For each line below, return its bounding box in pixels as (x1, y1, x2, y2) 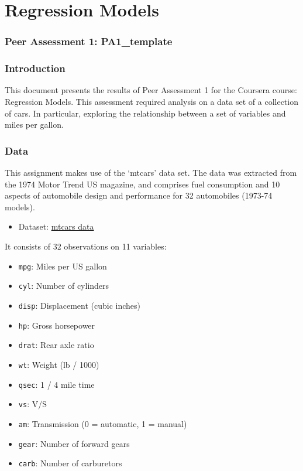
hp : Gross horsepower (18, 319, 95, 331)
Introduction (5, 61, 66, 76)
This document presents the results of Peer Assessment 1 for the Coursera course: (5, 84, 297, 96)
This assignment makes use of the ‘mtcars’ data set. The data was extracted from (5, 166, 297, 179)
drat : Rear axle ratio (18, 339, 94, 351)
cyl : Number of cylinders (18, 279, 109, 292)
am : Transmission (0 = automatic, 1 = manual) (18, 417, 187, 429)
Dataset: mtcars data (18, 220, 94, 233)
